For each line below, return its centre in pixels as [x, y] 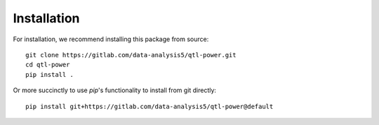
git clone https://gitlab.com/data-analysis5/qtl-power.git [131, 55]
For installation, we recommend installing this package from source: [111, 39]
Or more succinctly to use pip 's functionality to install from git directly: [115, 90]
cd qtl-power [48, 65]
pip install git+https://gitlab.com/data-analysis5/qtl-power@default [149, 106]
